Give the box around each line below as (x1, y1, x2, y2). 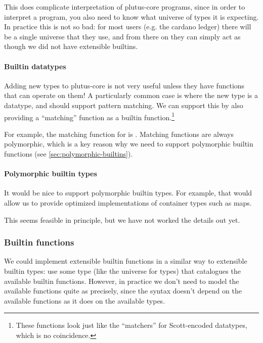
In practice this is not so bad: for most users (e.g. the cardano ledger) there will (4, 21, 251, 32)
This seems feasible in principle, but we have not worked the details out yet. (4, 214, 240, 225)
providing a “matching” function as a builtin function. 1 (4, 110, 174, 122)
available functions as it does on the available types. (4, 295, 165, 306)
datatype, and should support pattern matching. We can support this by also (4, 100, 243, 110)
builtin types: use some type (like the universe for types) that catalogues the (4, 265, 241, 276)
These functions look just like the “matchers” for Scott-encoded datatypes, (16, 320, 247, 330)
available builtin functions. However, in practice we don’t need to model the (4, 275, 239, 286)
